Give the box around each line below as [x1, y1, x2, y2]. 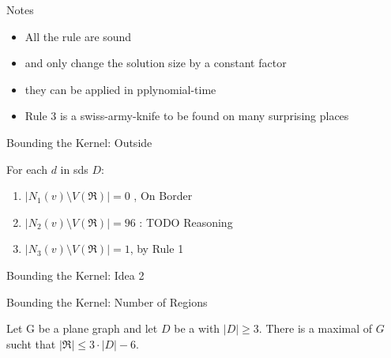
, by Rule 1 [130, 240, 184, 257]
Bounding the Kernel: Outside [6, 134, 152, 150]
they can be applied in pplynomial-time [24, 81, 216, 97]
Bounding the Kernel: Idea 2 [6, 266, 145, 283]
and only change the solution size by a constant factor [24, 55, 287, 71]
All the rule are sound [24, 28, 132, 44]
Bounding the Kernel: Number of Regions [6, 293, 208, 310]
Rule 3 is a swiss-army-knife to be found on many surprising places [24, 107, 349, 124]
